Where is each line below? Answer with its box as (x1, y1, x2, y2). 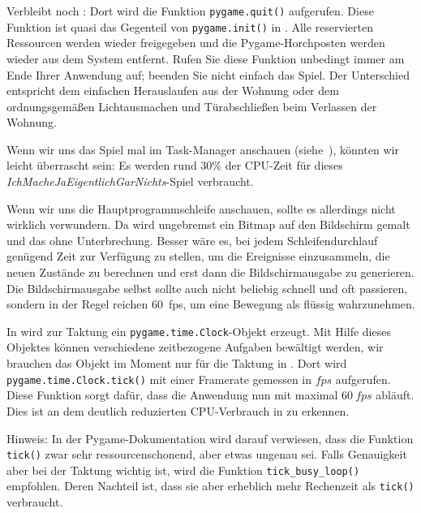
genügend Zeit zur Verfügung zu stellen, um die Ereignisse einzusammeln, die (6, 248, 390, 265)
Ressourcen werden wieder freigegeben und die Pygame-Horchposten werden (6, 34, 385, 51)
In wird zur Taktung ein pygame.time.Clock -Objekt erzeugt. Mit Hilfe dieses (6, 322, 391, 339)
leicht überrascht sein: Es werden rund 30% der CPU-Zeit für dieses (6, 157, 343, 174)
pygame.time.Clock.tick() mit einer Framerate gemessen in (6, 370, 312, 387)
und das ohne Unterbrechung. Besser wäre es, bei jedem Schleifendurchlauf (6, 231, 378, 248)
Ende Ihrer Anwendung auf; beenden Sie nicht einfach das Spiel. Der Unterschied (6, 66, 410, 83)
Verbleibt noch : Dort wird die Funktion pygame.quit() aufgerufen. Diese (6, 2, 374, 19)
